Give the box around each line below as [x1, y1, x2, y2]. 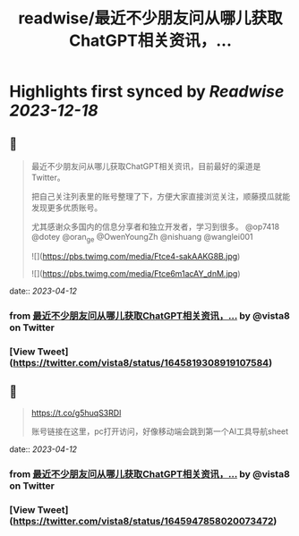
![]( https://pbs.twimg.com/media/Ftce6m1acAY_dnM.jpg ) [30, 268, 241, 278]
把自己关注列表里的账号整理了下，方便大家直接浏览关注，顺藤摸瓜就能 [30, 191, 291, 201]
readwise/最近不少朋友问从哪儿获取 [17, 8, 284, 29]
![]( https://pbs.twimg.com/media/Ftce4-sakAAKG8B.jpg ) [30, 251, 241, 261]
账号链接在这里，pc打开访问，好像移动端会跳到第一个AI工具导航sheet [30, 426, 289, 437]
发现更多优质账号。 [30, 202, 103, 213]
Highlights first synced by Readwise [9, 81, 285, 102]
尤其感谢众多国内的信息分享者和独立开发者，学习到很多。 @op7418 [30, 221, 280, 232]
